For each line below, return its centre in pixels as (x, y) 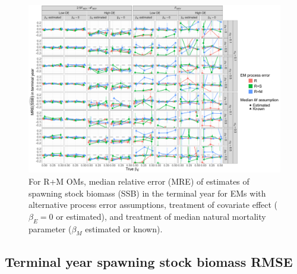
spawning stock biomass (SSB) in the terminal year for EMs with (147, 193)
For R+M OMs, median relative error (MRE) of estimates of (139, 181)
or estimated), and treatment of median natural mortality (161, 216)
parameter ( (50, 228)
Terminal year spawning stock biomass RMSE (149, 261)
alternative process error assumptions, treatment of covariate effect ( (153, 205)
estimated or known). (124, 228)
